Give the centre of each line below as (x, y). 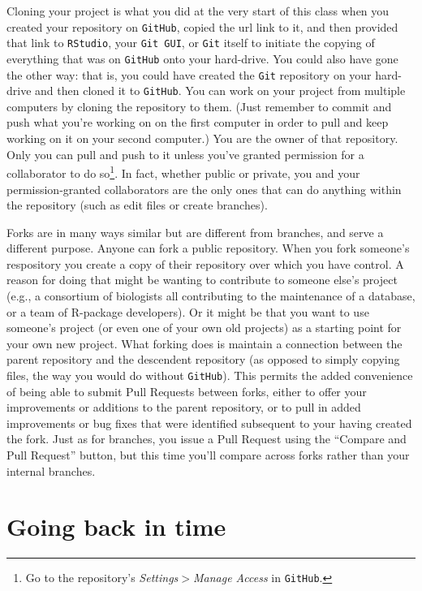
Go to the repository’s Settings (102, 578)
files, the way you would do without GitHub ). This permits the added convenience (210, 375)
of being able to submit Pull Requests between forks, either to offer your (187, 391)
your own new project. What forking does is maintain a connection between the (205, 343)
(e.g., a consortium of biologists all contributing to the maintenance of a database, (211, 296)
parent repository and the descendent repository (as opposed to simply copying (203, 359)
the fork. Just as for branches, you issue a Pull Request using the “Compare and (207, 439)
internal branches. (51, 470)
